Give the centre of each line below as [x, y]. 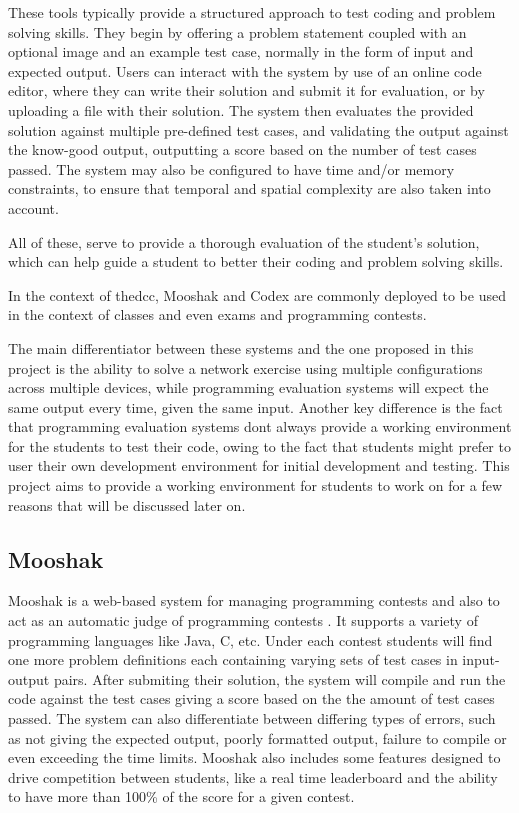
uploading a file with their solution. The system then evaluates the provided [241, 109]
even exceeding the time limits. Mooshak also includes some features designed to [254, 757]
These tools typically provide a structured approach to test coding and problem [252, 12]
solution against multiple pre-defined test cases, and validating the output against [258, 129]
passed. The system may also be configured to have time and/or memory [231, 168]
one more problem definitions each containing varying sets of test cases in [233, 659]
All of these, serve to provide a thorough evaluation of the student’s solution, [244, 241]
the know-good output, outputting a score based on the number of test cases [242, 149]
